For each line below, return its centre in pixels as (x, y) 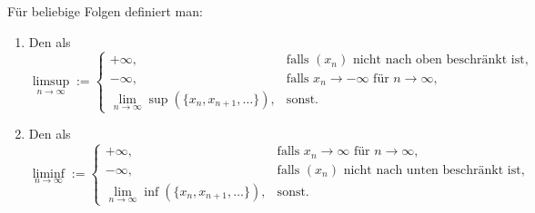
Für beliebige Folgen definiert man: (105, 11)
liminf (49, 174)
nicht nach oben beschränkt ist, (440, 60)
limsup (51, 81)
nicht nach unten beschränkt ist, (434, 170)
